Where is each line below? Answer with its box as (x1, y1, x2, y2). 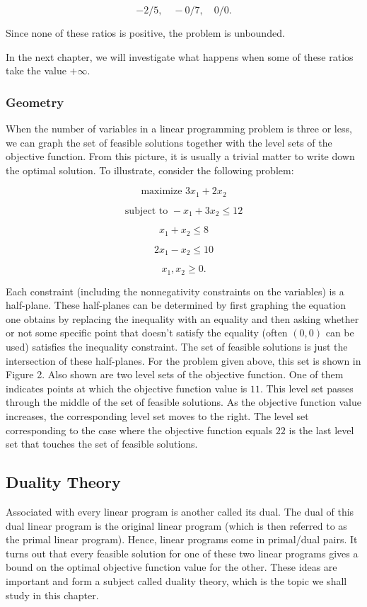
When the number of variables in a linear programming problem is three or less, (6, 121, 352, 135)
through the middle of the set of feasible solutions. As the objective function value (6, 395, 361, 409)
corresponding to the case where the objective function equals (6, 422, 273, 437)
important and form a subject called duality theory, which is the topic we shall (6, 573, 347, 588)
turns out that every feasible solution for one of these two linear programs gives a (6, 545, 359, 560)
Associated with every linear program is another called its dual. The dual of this (6, 504, 354, 518)
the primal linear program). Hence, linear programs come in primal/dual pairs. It (6, 532, 358, 547)
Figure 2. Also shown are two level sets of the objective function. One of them (6, 367, 344, 382)
